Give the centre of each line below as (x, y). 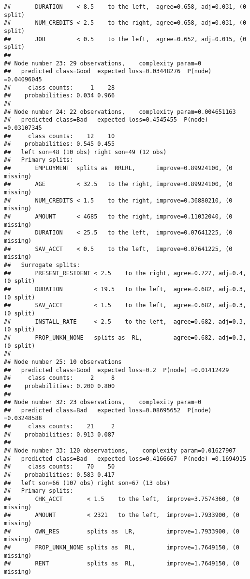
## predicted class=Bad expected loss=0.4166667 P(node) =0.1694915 (125, 459)
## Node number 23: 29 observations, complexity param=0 (103, 63)
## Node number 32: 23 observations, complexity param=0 (103, 402)
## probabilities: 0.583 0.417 (59, 475)
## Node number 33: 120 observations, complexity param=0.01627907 (120, 451)
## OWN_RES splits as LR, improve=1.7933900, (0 (122, 531)
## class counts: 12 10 (59, 136)
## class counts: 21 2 (59, 427)
